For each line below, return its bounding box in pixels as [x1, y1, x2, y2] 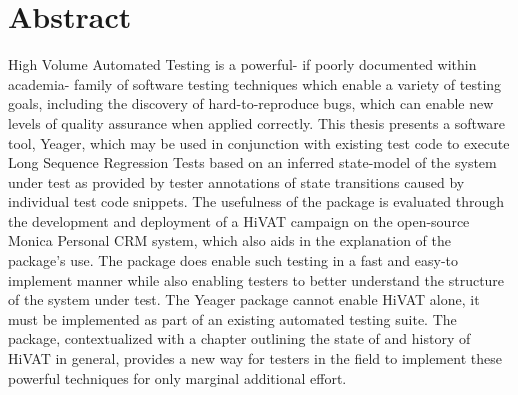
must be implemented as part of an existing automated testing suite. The [8, 308, 457, 329]
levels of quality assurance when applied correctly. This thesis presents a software [8, 112, 506, 133]
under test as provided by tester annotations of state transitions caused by [8, 171, 465, 192]
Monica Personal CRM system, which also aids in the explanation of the [8, 230, 451, 251]
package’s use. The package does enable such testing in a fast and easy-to [8, 250, 459, 271]
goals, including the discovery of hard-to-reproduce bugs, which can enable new [8, 93, 494, 114]
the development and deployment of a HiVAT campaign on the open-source [8, 210, 470, 231]
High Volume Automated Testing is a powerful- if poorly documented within [8, 54, 477, 75]
